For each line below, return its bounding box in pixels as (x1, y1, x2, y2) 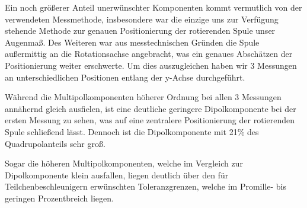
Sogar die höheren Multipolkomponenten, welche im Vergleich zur (5, 157, 243, 169)
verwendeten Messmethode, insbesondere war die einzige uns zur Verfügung (5, 12, 279, 25)
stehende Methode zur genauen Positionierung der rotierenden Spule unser (5, 24, 276, 37)
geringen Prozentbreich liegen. (5, 191, 114, 204)
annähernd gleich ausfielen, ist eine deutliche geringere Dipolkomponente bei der (5, 102, 296, 114)
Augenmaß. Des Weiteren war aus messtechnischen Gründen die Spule (5, 36, 260, 48)
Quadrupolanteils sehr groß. (5, 137, 105, 149)
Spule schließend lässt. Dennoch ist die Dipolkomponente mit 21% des (5, 125, 259, 137)
